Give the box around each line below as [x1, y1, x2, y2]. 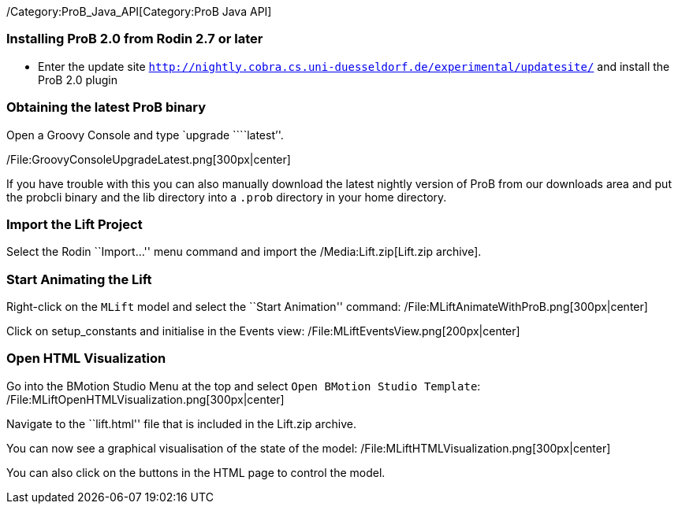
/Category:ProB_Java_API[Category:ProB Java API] [6, 5, 272, 18]
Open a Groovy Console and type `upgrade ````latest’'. [6, 128, 284, 142]
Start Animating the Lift [6, 271, 152, 287]
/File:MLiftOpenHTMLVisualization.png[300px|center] [6, 392, 285, 406]
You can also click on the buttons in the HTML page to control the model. [6, 465, 386, 479]
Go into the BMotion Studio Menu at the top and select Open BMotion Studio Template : [6, 379, 481, 393]
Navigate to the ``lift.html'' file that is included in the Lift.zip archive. [6, 416, 356, 431]
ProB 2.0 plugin [38, 72, 117, 87]
